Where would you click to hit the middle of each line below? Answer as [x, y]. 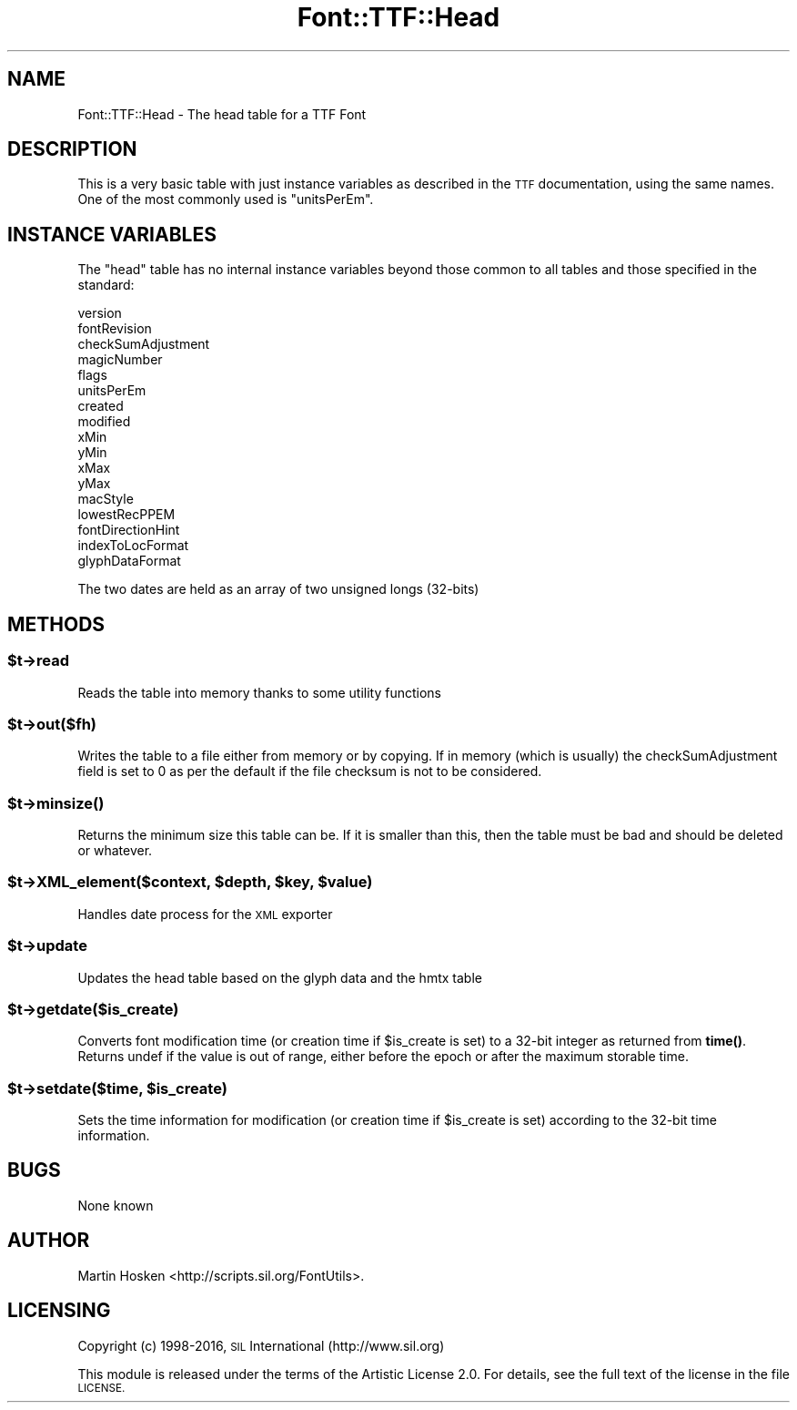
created [101, 406]
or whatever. [115, 850]
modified [104, 422]
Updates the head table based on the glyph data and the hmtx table [280, 977]
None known [116, 1205]
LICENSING [59, 1311]
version [100, 313]
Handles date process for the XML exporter [205, 914]
